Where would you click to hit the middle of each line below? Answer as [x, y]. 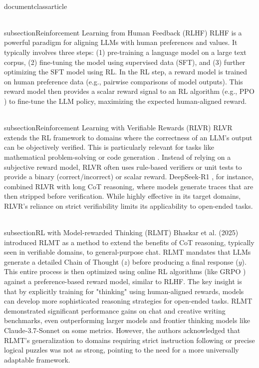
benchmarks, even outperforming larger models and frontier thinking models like [127, 320]
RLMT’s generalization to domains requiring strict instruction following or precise [129, 340]
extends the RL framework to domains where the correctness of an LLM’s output [128, 137]
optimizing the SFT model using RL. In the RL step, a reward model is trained [126, 72]
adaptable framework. [37, 359]
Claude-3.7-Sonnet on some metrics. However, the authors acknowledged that [122, 330]
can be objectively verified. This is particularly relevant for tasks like [109, 147]
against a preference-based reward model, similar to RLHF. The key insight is [123, 281]
